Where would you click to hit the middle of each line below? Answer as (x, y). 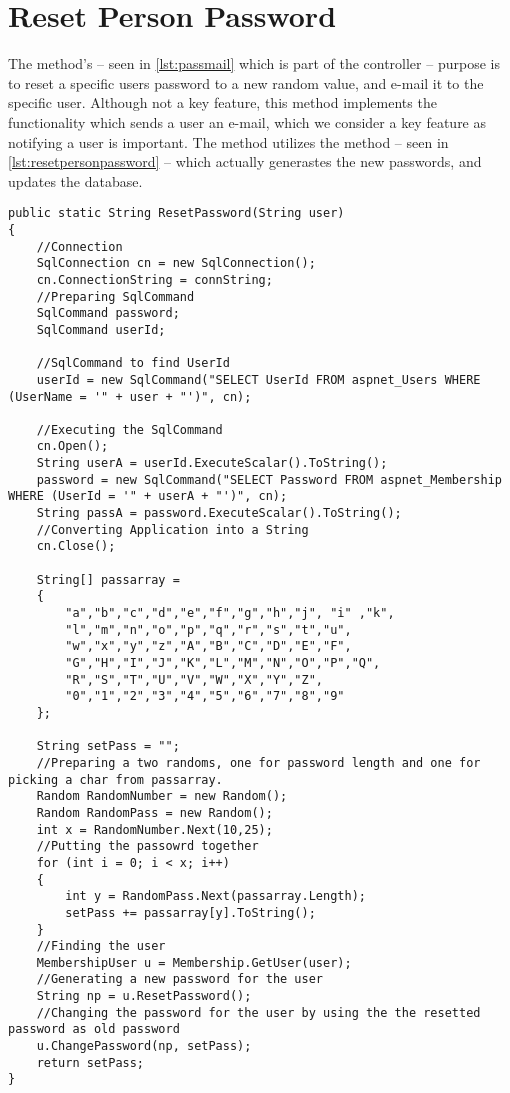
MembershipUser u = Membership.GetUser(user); (194, 962)
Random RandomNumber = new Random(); (162, 796)
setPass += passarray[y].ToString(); (190, 912)
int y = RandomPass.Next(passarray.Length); (215, 896)
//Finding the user (101, 946)
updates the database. (75, 180)
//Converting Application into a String (172, 529)
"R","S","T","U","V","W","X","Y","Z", (194, 679)
